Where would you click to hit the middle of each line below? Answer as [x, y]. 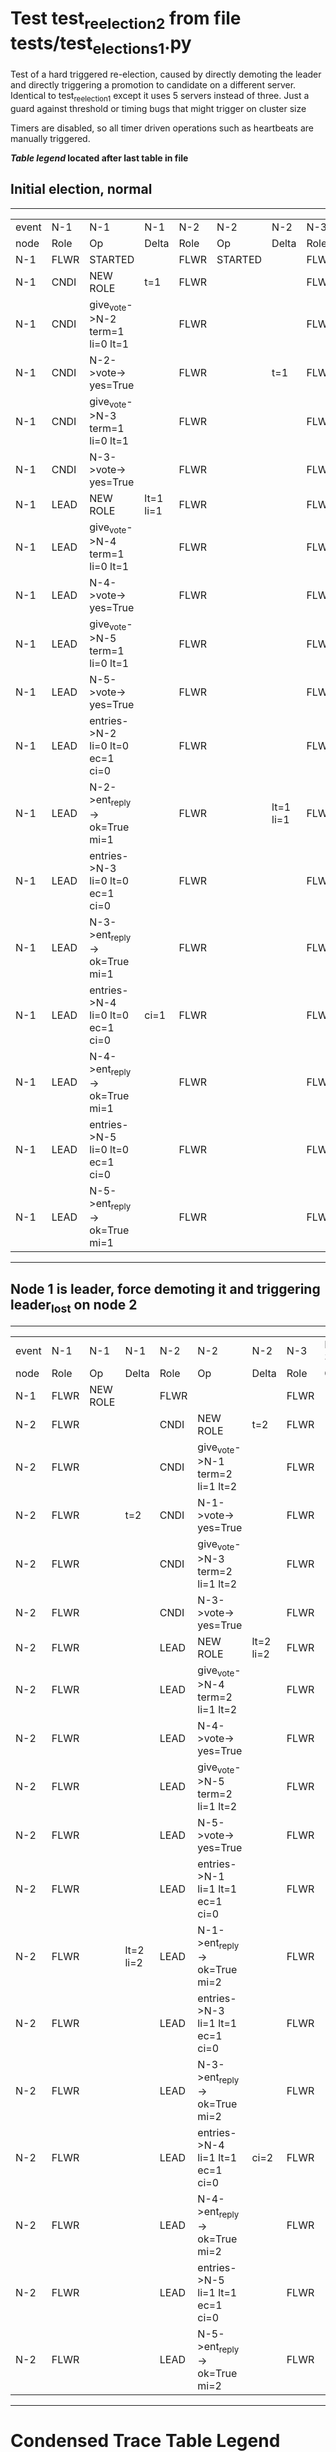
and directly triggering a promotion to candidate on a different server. [153, 85]
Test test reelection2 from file [126, 20]
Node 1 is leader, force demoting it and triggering [165, 1288]
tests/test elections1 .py [101, 45]
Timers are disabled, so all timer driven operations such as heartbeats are [162, 128]
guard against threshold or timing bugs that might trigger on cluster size [158, 108]
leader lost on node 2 [74, 1306]
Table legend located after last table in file [99, 158]
